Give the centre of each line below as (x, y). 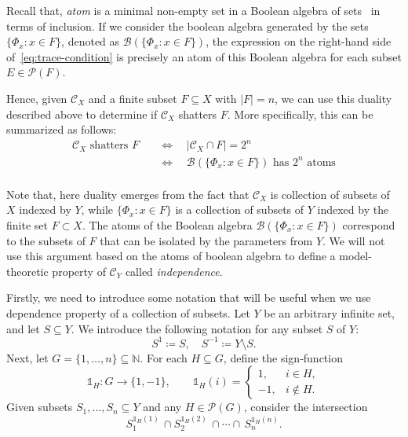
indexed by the (353, 209)
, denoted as (91, 41)
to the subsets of (46, 240)
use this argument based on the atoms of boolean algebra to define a (171, 256)
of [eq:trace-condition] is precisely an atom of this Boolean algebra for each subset (204, 56)
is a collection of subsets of (240, 209)
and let (23, 328)
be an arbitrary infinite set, (329, 313)
